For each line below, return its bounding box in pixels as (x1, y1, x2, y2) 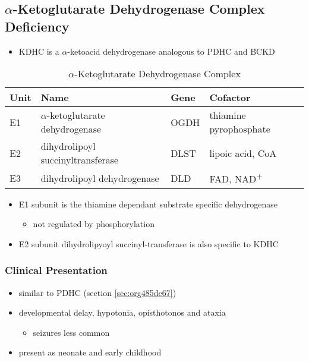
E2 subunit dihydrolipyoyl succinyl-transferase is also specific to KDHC (18, 237, 279, 250)
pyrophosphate (209, 122, 270, 136)
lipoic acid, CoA (209, 146, 277, 160)
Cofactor (209, 90, 251, 105)
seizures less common (33, 326, 110, 338)
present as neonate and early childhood (18, 346, 162, 358)
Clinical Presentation (5, 263, 108, 278)
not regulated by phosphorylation (33, 218, 154, 230)
